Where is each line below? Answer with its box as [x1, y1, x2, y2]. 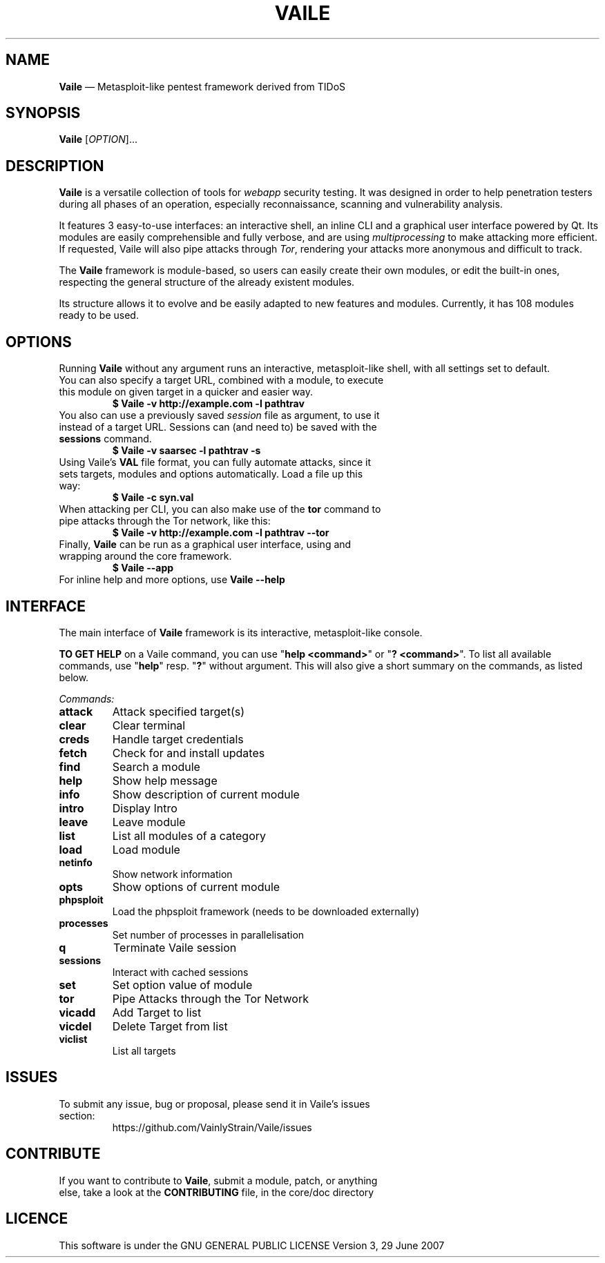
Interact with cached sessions [112, 966, 249, 978]
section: [59, 1109, 95, 1122]
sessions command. [59, 433, 152, 445]
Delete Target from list [112, 1019, 228, 1033]
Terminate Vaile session [113, 940, 237, 954]
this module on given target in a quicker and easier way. [59, 386, 314, 398]
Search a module [112, 759, 200, 774]
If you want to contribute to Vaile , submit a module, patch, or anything [59, 1174, 378, 1186]
